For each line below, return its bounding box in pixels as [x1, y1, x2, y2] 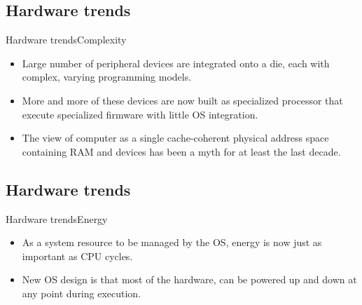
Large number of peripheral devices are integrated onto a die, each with [22, 55, 330, 70]
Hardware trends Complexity [6, 32, 127, 47]
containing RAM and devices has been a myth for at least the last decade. [22, 144, 341, 158]
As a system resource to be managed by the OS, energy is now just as [22, 235, 322, 250]
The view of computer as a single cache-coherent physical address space [22, 130, 329, 145]
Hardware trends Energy [6, 211, 108, 226]
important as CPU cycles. [22, 248, 133, 263]
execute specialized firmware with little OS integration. [22, 107, 258, 121]
